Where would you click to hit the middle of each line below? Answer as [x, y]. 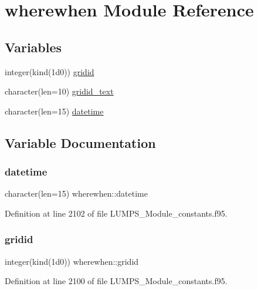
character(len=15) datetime [54, 111]
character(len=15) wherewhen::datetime [76, 193]
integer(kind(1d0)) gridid [50, 71]
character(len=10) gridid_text [59, 91]
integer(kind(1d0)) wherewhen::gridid [72, 261]
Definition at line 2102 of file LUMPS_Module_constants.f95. [116, 213]
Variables [33, 47]
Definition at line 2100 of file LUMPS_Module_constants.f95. [116, 281]
